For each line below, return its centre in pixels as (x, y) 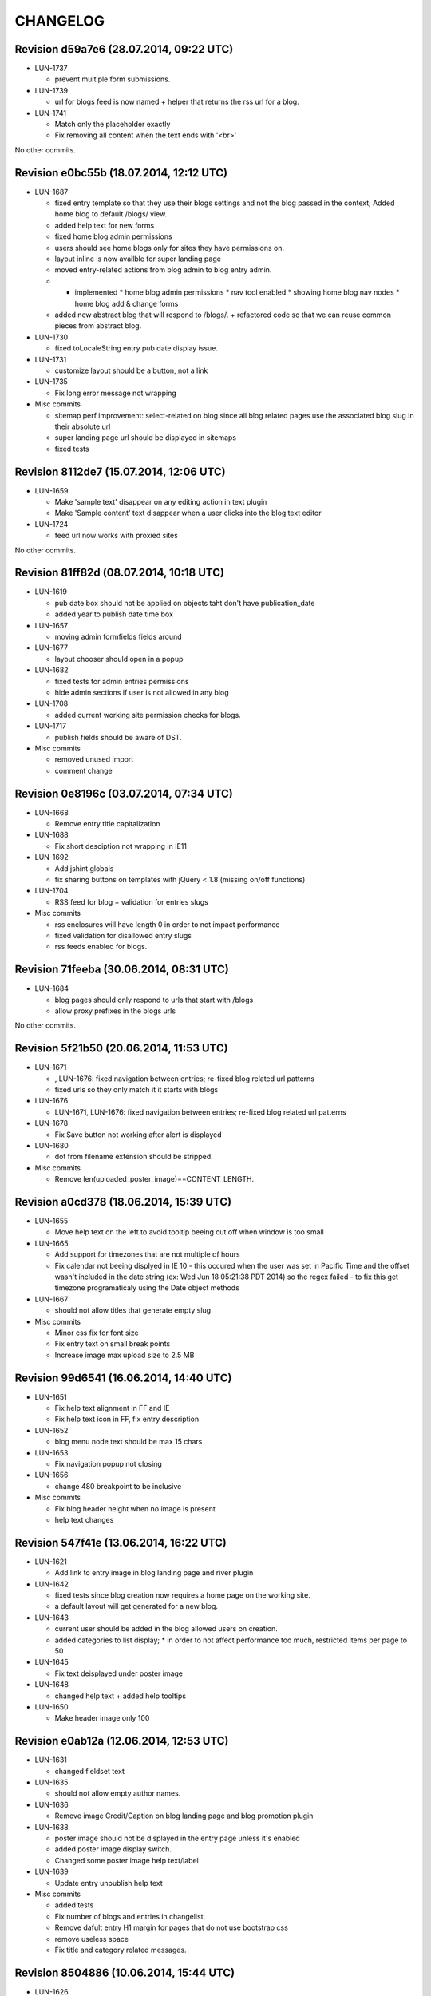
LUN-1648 (52, 1685)
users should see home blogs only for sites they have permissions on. (170, 248)
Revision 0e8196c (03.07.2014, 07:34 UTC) (124, 793)
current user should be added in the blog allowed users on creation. (166, 1629)
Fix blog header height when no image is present (135, 1508)
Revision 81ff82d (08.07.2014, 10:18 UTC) (120, 573)
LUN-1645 (52, 1662)
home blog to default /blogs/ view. (111, 214)
